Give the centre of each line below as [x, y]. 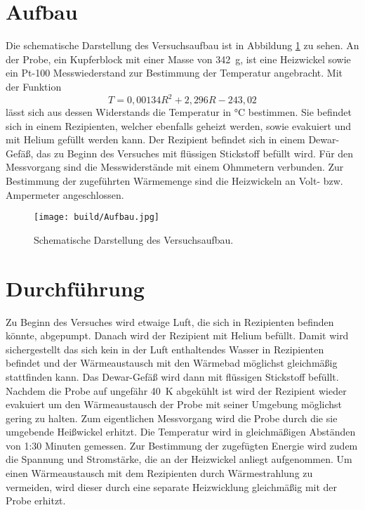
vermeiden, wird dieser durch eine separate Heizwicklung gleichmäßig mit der [172, 486]
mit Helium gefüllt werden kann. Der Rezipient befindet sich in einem [155, 139]
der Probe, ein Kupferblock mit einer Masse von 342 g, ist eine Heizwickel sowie [178, 59]
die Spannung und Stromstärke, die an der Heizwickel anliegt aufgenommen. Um [179, 459]
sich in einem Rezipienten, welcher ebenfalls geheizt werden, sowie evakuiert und [179, 125]
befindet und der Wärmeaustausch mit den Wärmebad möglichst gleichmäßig [172, 363]
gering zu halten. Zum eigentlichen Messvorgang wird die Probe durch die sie [172, 418]
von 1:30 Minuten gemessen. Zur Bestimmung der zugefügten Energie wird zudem [182, 445]
